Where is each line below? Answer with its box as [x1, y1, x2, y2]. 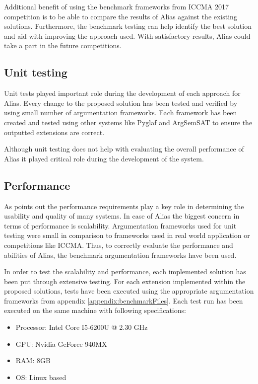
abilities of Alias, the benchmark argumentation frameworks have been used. [4, 249, 237, 260]
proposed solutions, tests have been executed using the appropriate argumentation [4, 286, 254, 296]
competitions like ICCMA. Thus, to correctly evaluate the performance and [4, 239, 233, 250]
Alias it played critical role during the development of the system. [4, 153, 204, 163]
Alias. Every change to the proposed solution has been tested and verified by [4, 97, 238, 108]
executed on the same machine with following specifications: [4, 305, 186, 315]
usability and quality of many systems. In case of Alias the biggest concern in [4, 211, 240, 221]
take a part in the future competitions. [4, 40, 122, 51]
